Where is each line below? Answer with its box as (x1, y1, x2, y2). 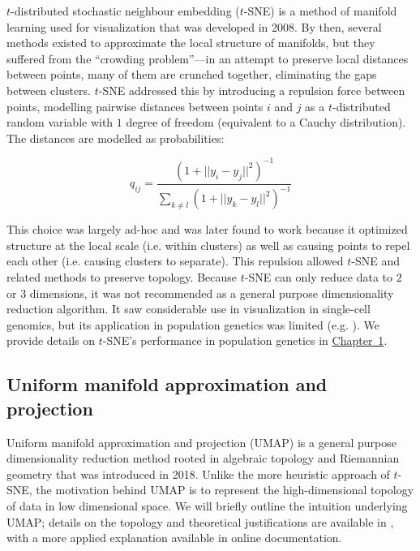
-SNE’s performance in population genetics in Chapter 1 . (102, 332, 388, 349)
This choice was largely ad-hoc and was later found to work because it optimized (6, 221, 408, 238)
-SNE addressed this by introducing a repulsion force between (98, 81, 405, 98)
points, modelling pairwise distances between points (6, 97, 264, 114)
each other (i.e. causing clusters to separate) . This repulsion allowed (6, 252, 344, 269)
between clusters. (6, 81, 92, 98)
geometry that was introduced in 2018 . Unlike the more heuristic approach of (6, 465, 390, 482)
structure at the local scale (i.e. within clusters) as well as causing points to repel (6, 236, 410, 253)
